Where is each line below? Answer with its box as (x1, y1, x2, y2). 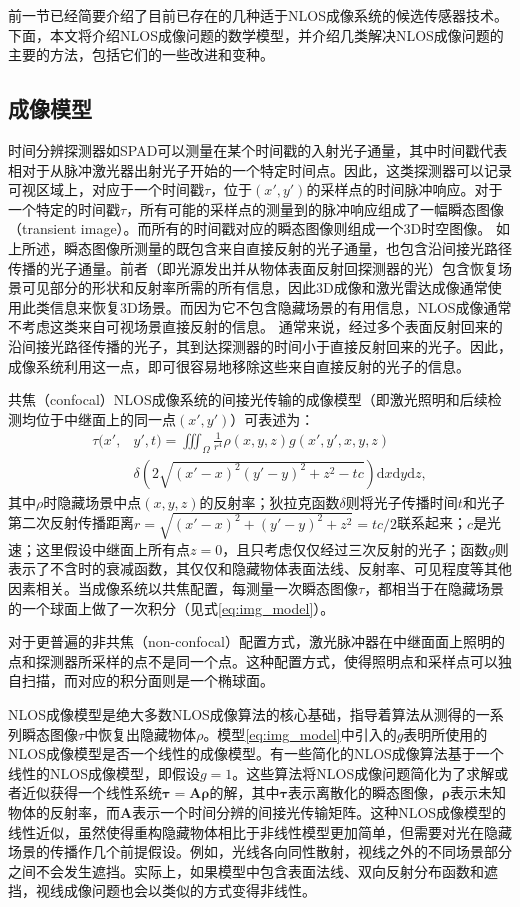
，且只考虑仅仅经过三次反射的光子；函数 (222, 538, 489, 559)
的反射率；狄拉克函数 (199, 491, 340, 512)
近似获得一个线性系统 (21, 782, 162, 803)
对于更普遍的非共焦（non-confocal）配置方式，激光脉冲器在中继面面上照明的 (8, 631, 506, 652)
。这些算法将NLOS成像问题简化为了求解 (232, 762, 495, 783)
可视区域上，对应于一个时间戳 (8, 179, 204, 200)
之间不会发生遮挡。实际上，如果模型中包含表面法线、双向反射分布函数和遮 (8, 860, 498, 881)
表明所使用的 (403, 723, 488, 744)
